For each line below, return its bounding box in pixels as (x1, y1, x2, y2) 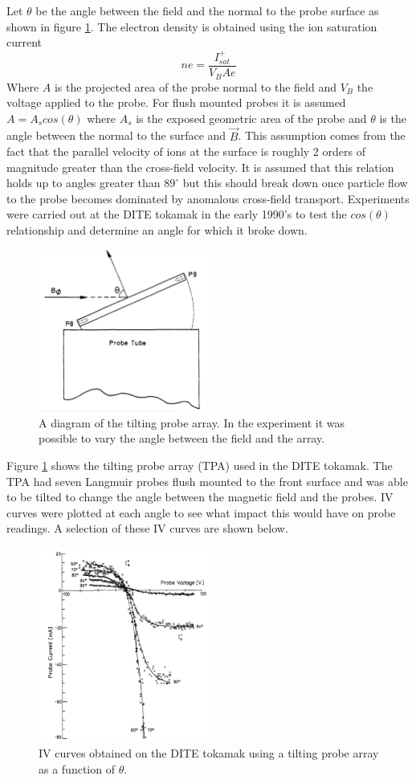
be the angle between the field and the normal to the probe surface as (35, 2, 379, 18)
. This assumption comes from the (238, 127, 406, 144)
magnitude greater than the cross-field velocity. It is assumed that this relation (6, 158, 394, 175)
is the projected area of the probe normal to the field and (54, 78, 336, 95)
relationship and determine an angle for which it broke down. (6, 222, 308, 239)
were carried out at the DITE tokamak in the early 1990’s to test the (6, 206, 347, 223)
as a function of (39, 760, 115, 777)
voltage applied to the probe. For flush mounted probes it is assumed (6, 94, 346, 111)
